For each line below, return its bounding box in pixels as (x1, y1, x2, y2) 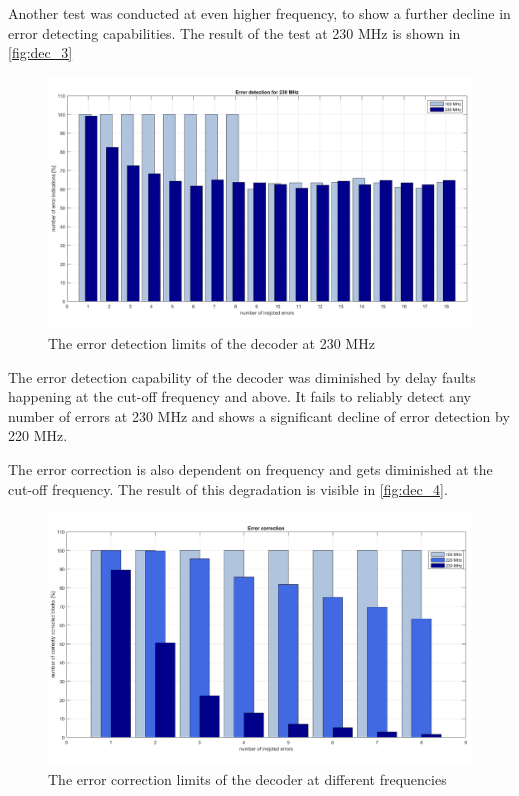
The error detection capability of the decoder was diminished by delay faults (8, 366, 476, 387)
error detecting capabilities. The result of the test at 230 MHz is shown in (8, 22, 461, 43)
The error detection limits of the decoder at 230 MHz (48, 332, 375, 353)
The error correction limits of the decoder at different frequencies (48, 768, 447, 789)
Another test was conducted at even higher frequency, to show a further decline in (8, 3, 511, 23)
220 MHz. (8, 425, 68, 446)
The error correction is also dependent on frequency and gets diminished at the (8, 458, 493, 479)
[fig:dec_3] (8, 42, 73, 63)
